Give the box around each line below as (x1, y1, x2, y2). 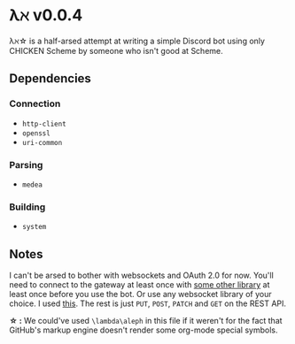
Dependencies (9, 71, 91, 87)
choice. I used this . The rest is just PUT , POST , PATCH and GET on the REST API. (9, 298, 286, 309)
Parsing (9, 158, 43, 171)
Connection (9, 97, 61, 110)
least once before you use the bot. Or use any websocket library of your (9, 289, 272, 300)
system (21, 223, 47, 232)
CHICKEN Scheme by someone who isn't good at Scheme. (9, 45, 223, 56)
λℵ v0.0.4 (9, 5, 83, 26)
